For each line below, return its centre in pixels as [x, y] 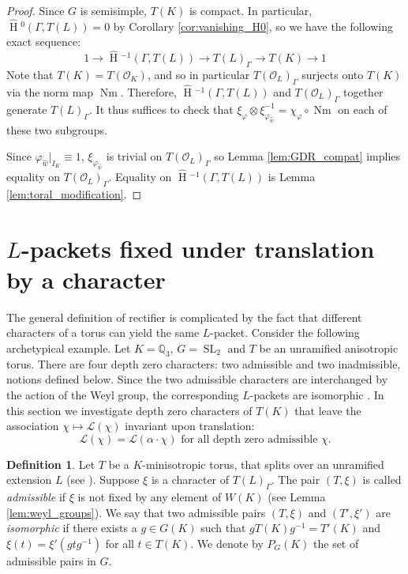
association [33, 426]
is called [382, 480]
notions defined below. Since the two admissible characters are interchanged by [197, 379]
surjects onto [333, 75]
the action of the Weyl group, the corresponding [123, 395]
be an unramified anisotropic [329, 348]
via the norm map [50, 92]
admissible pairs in [51, 560]
